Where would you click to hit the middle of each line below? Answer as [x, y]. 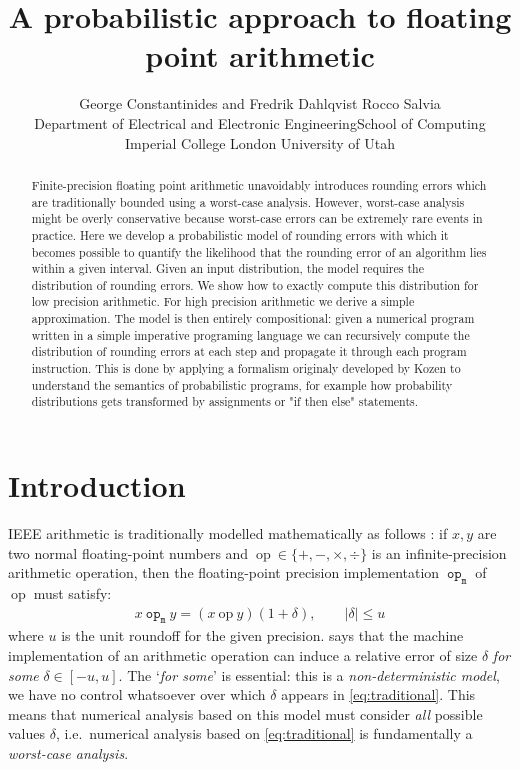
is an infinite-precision [439, 552]
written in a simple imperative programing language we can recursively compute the [250, 334]
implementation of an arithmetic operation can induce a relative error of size [243, 655]
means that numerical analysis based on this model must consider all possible [245, 713]
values [27, 733]
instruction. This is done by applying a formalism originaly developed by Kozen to [246, 368]
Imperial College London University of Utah [260, 142]
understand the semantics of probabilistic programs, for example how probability [242, 384]
